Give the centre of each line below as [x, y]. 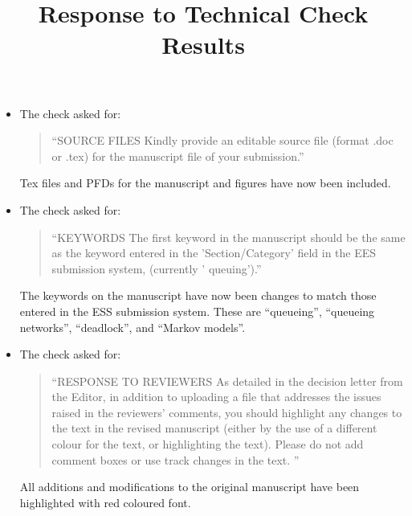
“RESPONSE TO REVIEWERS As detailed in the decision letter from [227, 381]
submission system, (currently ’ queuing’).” [157, 268]
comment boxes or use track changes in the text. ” [175, 459]
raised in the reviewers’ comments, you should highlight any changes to [227, 412]
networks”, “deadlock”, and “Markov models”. [133, 327]
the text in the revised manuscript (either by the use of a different [214, 428]
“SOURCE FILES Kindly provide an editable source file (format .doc [222, 140]
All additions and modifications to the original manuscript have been [190, 487]
